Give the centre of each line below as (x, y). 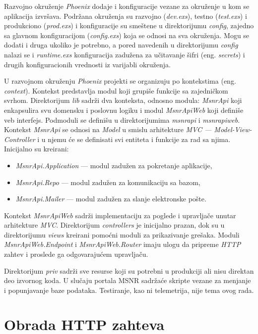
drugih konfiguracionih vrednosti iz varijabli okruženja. (87, 64)
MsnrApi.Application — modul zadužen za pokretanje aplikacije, (114, 165)
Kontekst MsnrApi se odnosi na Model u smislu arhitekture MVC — (108, 129)
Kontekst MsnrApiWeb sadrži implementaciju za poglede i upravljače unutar (120, 215)
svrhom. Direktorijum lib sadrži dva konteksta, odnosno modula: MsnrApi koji (123, 100)
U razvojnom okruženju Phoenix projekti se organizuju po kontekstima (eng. (120, 81)
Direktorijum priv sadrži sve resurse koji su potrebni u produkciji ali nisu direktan (129, 270)
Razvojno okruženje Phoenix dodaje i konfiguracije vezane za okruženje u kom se (127, 6)
